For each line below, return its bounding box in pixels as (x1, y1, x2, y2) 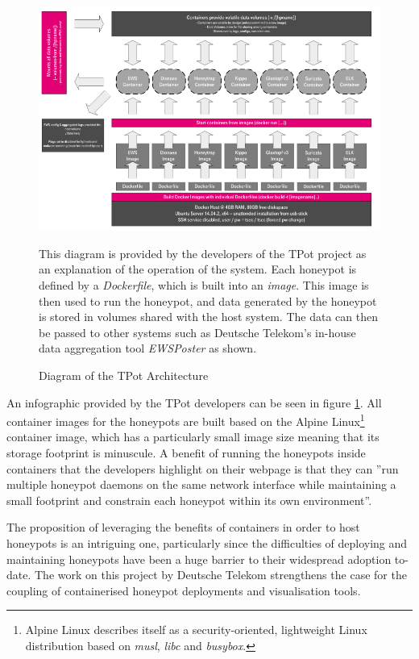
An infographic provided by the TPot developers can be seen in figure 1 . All (6, 394, 382, 411)
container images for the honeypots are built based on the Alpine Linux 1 (6, 411, 365, 429)
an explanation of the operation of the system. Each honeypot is (39, 261, 357, 277)
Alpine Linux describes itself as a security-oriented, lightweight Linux (25, 621, 367, 638)
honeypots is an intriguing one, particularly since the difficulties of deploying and (6, 534, 408, 551)
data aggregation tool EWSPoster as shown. (39, 340, 257, 357)
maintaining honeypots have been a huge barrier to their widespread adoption (6, 550, 392, 567)
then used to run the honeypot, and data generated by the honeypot (39, 292, 377, 309)
